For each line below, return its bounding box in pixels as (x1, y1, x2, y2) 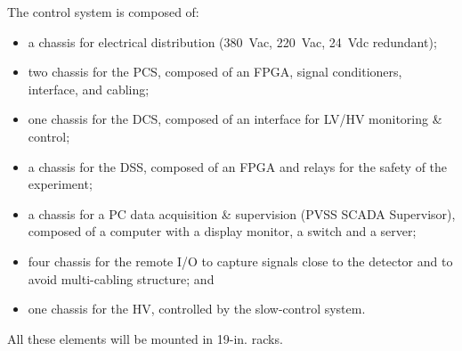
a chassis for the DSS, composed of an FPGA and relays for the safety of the (28, 157, 448, 175)
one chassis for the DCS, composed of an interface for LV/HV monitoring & (28, 110, 442, 128)
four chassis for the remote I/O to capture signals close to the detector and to (28, 251, 453, 270)
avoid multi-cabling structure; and (28, 269, 215, 288)
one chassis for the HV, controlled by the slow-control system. (28, 299, 366, 318)
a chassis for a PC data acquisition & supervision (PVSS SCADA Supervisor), (28, 204, 456, 223)
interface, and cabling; (28, 79, 150, 98)
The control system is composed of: (7, 3, 199, 20)
